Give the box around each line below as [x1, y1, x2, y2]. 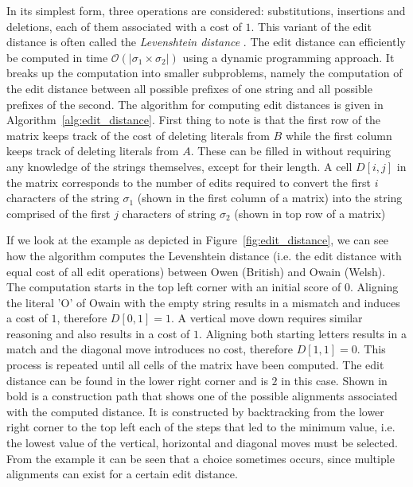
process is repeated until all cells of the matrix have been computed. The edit [6, 356, 384, 373]
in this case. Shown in [281, 372, 388, 388]
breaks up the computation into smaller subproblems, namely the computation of [6, 64, 403, 81]
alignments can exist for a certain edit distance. [6, 466, 238, 482]
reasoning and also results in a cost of [6, 325, 190, 341]
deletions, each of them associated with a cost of [6, 18, 242, 34]
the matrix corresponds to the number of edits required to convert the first [6, 173, 371, 190]
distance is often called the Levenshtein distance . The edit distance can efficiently [6, 33, 406, 50]
